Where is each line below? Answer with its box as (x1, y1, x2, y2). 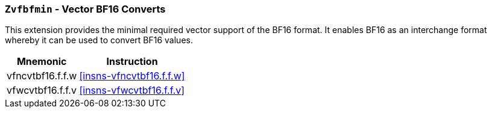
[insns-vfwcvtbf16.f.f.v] (79, 84, 185, 97)
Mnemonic (16, 55, 67, 68)
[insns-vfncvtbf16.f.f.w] (79, 70, 185, 82)
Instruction (106, 55, 158, 68)
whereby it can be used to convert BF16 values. (5, 35, 193, 46)
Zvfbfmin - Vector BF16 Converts (5, 3, 166, 15)
